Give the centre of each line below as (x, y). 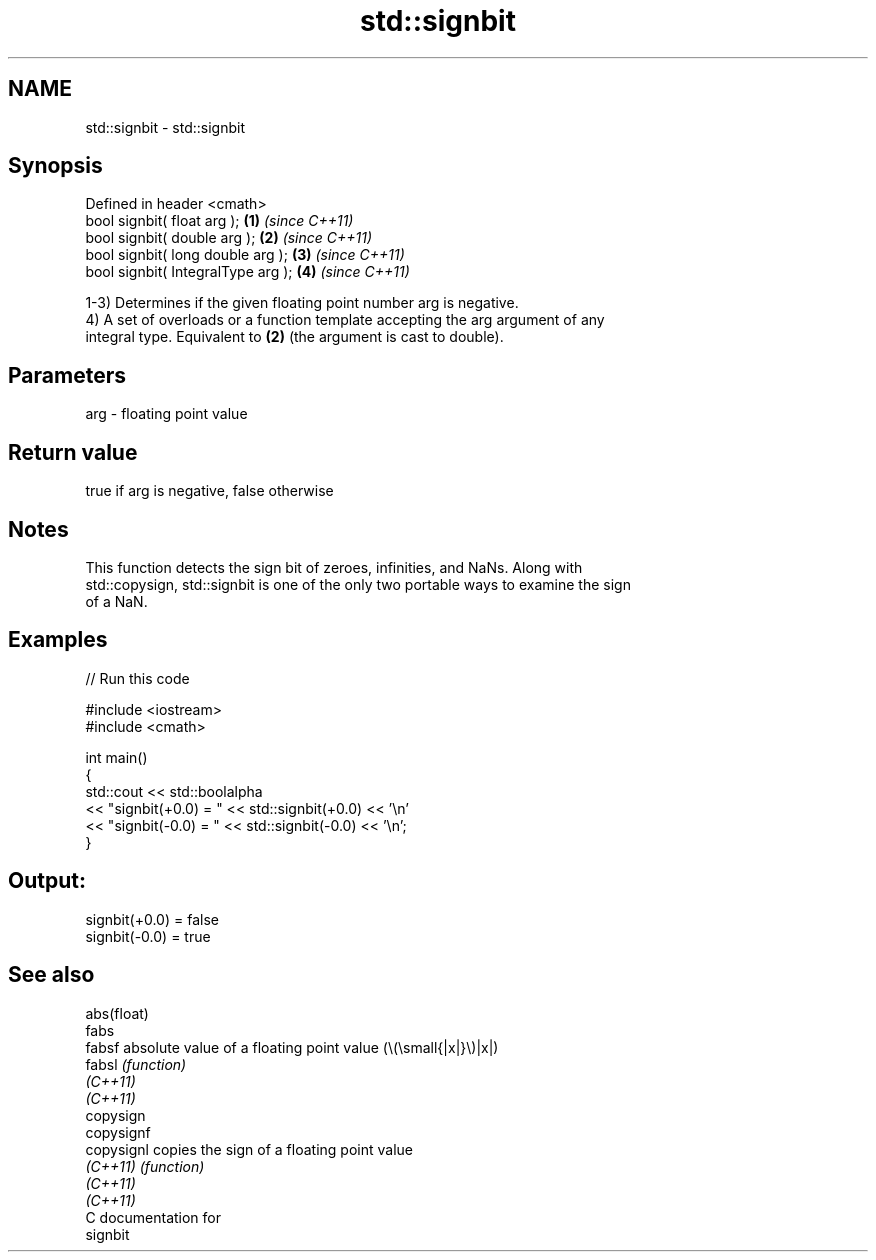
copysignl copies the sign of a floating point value (249, 1149)
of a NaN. (116, 601)
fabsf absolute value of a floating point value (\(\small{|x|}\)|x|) (292, 1047)
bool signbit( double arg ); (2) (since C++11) (229, 238)
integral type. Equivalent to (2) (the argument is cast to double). (294, 337)
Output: (47, 881)
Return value (73, 452)
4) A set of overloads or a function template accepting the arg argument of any (345, 320)
